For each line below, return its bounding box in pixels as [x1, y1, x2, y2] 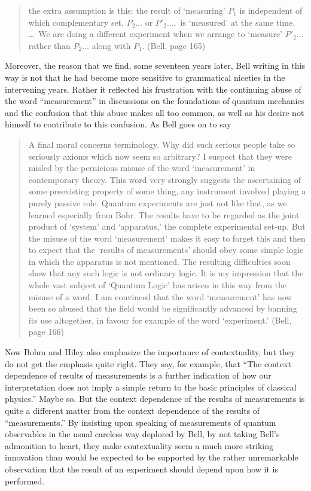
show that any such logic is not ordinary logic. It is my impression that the [28, 267, 304, 279]
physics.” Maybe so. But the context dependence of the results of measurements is [5, 392, 305, 405]
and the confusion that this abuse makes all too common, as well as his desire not [5, 106, 304, 118]
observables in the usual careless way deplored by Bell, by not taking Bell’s [5, 428, 280, 440]
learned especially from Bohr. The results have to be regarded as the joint [28, 208, 300, 221]
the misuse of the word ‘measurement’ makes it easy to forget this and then [28, 231, 306, 244]
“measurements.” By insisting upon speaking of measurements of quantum [5, 416, 276, 428]
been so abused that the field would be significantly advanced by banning [28, 302, 297, 315]
